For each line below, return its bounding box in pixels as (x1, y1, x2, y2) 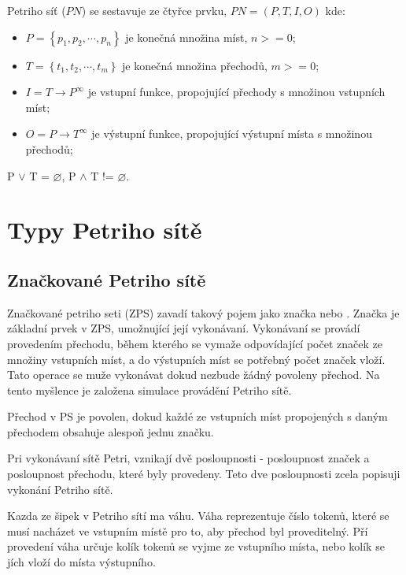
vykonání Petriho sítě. (7, 480, 113, 497)
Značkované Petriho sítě (7, 267, 206, 291)
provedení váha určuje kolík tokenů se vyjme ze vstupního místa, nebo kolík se (7, 538, 385, 555)
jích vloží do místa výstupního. (7, 554, 156, 570)
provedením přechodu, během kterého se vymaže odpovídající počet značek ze (7, 335, 382, 351)
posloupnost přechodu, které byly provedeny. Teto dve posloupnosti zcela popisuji (7, 466, 400, 482)
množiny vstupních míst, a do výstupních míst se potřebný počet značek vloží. (7, 351, 386, 367)
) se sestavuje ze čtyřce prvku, (81, 2, 227, 18)
